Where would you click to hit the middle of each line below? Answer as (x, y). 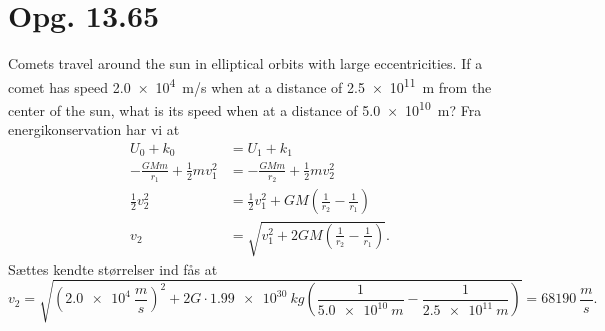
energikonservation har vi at (94, 129)
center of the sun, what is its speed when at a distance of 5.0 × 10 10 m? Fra (245, 108)
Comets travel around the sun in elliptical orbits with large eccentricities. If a (245, 63)
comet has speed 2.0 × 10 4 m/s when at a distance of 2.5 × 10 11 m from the (250, 85)
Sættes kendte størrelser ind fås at (113, 268)
